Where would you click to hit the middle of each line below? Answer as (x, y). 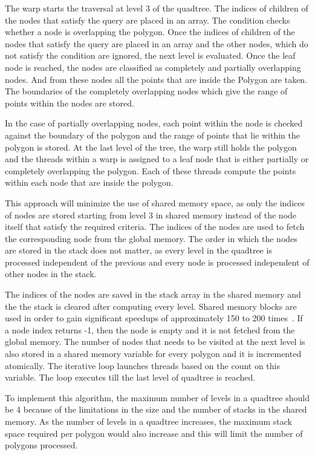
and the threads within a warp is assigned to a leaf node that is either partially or (157, 159)
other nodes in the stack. (51, 274)
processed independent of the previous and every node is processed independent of (157, 262)
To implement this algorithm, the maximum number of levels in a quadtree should (157, 397)
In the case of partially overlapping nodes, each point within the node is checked (154, 123)
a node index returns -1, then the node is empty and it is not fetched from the (150, 329)
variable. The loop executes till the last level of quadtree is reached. (130, 377)
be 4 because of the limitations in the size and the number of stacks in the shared (156, 409)
